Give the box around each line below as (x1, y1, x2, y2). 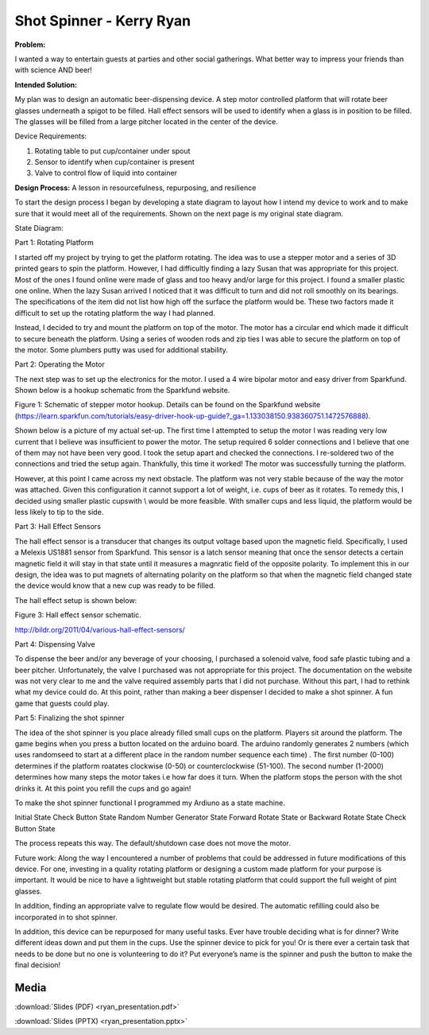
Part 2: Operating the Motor (14, 360, 105, 369)
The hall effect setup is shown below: (14, 595, 137, 605)
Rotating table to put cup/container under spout (34, 146, 191, 155)
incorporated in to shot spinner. (14, 912, 118, 922)
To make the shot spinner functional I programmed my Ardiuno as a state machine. (14, 798, 285, 807)
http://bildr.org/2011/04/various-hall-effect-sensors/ (14, 625, 186, 634)
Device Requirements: (14, 131, 87, 141)
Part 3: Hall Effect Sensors (14, 522, 101, 531)
